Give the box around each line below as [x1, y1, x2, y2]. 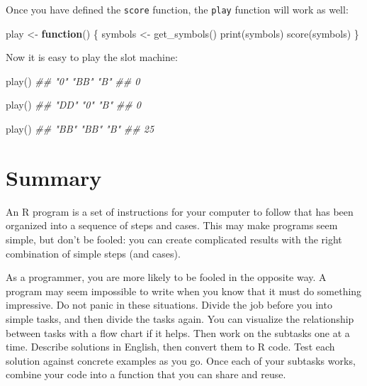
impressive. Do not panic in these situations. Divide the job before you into [6, 297, 332, 312]
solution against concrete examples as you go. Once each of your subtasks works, [6, 353, 356, 368]
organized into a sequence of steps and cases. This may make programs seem [6, 218, 338, 233]
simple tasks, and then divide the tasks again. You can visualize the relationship [6, 311, 354, 326]
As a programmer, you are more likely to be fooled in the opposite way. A [6, 270, 327, 285]
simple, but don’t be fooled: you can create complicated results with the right [6, 231, 342, 246]
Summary [6, 162, 102, 192]
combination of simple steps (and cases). [6, 246, 181, 260]
